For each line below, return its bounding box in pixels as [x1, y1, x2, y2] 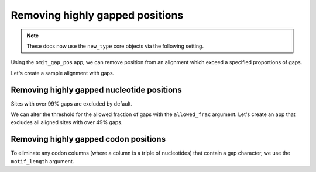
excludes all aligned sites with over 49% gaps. [11, 119, 123, 126]
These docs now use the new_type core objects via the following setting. [26, 43, 204, 50]
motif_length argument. [11, 157, 74, 164]
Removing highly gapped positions [11, 9, 184, 22]
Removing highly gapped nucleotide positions [11, 85, 182, 94]
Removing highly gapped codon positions [11, 134, 166, 144]
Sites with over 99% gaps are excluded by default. [11, 100, 133, 107]
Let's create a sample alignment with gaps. [11, 69, 115, 76]
